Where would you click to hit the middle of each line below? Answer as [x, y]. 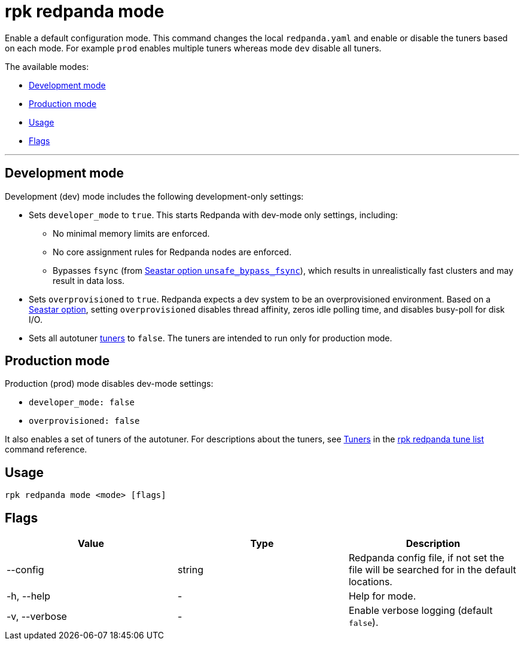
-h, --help [29, 596]
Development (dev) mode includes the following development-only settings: [154, 196]
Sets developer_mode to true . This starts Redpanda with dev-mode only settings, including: [213, 215]
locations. [370, 582]
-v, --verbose [37, 617]
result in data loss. [89, 280]
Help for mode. [382, 596]
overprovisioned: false [84, 421]
